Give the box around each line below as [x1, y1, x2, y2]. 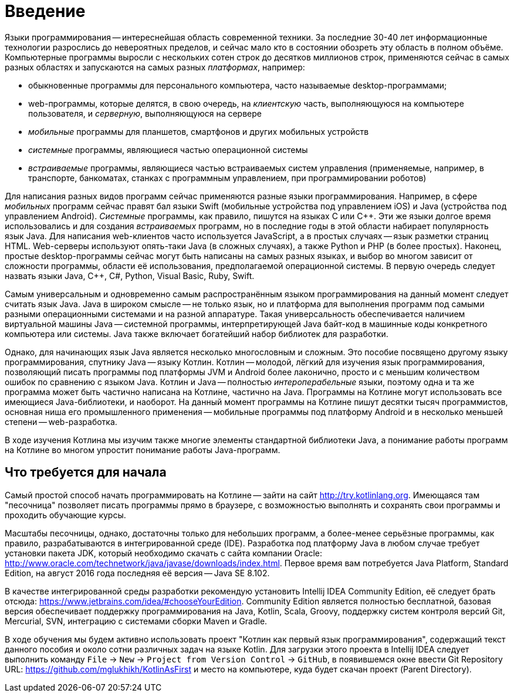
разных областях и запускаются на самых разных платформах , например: [5, 62, 305, 72]
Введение [5, 1, 86, 21]
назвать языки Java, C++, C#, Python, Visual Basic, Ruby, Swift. [5, 270, 255, 281]
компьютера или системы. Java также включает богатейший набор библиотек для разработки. [5, 328, 388, 339]
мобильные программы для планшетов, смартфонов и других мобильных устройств [28, 126, 369, 137]
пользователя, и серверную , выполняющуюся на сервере [28, 108, 262, 118]
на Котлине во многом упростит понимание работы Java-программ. [5, 444, 280, 455]
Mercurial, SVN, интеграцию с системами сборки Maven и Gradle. [5, 616, 268, 626]
